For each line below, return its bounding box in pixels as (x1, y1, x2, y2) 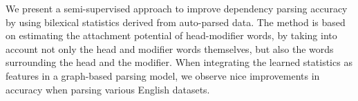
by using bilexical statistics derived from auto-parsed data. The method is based (6, 14, 346, 29)
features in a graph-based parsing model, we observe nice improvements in (6, 68, 320, 82)
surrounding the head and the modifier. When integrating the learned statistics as (6, 55, 352, 69)
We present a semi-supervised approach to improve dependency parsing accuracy (6, 1, 348, 15)
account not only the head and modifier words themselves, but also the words (6, 41, 334, 56)
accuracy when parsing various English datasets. (6, 82, 210, 96)
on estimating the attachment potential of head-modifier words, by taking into (6, 28, 337, 43)
